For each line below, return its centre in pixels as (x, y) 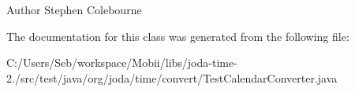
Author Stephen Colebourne (74, 9)
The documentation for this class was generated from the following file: (178, 36)
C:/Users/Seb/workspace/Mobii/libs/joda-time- (122, 63)
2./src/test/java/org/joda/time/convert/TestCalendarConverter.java (172, 77)
